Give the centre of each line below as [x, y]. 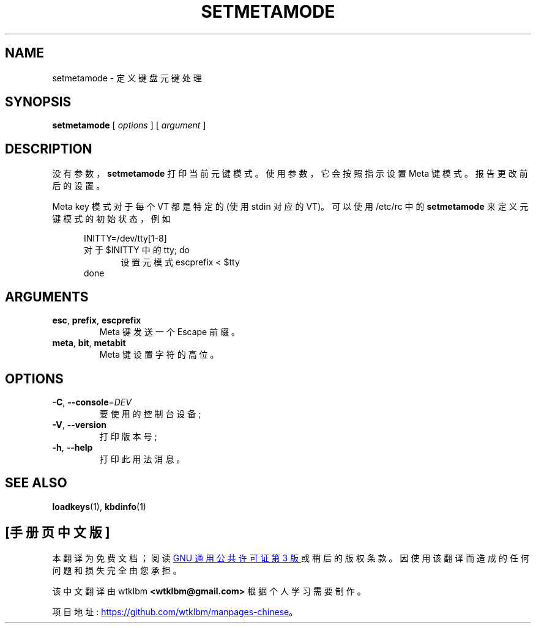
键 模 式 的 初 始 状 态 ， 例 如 [111, 219]
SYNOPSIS [38, 102]
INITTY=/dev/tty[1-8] [125, 238]
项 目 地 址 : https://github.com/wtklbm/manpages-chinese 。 [175, 611]
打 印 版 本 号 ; [128, 436]
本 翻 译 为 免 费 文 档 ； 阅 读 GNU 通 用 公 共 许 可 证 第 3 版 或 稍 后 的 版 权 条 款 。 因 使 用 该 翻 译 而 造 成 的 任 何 [291, 558]
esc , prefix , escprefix [97, 320]
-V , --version [79, 424]
